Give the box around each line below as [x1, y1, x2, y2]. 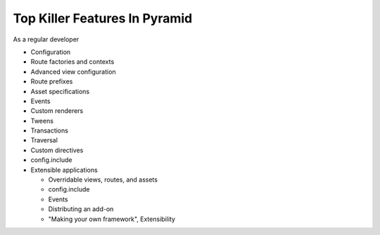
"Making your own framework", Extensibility [48, 215, 176, 223]
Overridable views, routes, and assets [48, 175, 158, 184]
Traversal [30, 136, 58, 145]
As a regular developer [13, 35, 80, 43]
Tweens [30, 116, 54, 125]
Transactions [30, 126, 68, 135]
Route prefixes [30, 77, 73, 86]
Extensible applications [30, 166, 98, 174]
